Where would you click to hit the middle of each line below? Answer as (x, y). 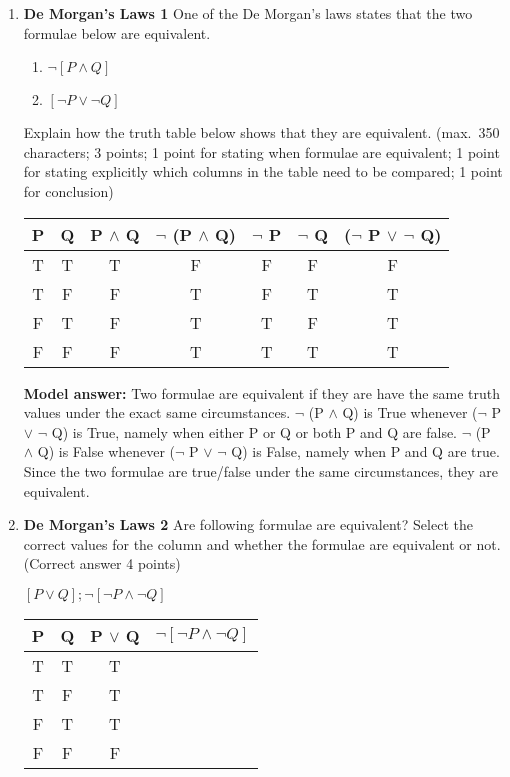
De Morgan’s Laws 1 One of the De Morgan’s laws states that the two (248, 13)
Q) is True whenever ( (410, 412)
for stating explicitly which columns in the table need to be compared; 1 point (263, 171)
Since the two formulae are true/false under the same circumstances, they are (260, 470)
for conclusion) (68, 190)
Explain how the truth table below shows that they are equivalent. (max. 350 (261, 132)
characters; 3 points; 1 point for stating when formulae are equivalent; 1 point (261, 151)
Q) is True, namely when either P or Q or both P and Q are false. (254, 431)
